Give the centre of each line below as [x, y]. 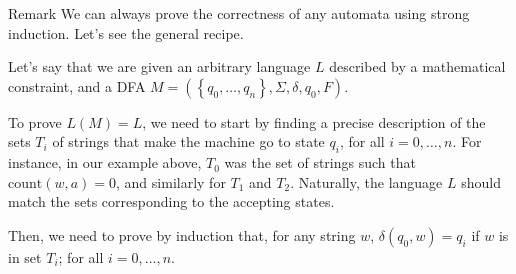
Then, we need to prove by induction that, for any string [182, 234]
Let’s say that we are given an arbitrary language [159, 66]
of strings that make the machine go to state [188, 141]
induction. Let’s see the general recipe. [126, 32]
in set [25, 256]
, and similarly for [171, 181]
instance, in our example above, [105, 162]
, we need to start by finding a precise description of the [314, 121]
